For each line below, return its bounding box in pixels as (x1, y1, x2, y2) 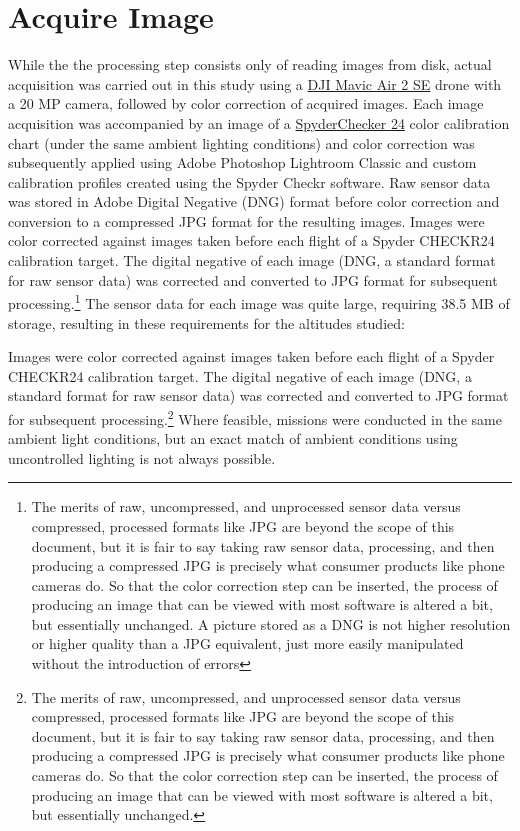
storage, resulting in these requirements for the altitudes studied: (8, 312, 405, 333)
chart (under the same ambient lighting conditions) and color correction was (8, 132, 475, 153)
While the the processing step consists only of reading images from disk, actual (8, 54, 492, 75)
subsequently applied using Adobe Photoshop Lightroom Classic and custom (8, 152, 477, 173)
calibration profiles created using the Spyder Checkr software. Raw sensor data (8, 171, 491, 192)
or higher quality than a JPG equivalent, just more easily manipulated (31, 633, 464, 654)
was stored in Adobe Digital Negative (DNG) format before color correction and (8, 191, 500, 212)
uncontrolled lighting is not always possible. (8, 447, 276, 468)
